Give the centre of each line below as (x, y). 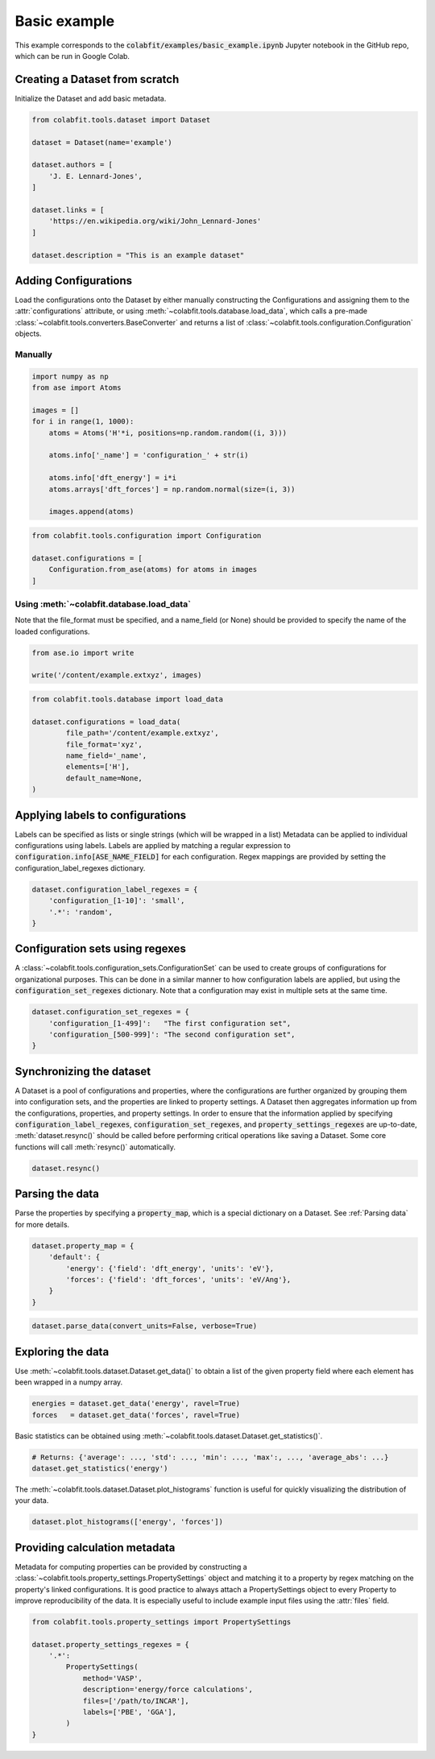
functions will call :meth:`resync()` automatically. (95, 1147)
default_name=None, (104, 778)
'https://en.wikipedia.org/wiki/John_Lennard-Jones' (155, 221)
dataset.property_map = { (83, 1246)
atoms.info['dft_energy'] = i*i (113, 478)
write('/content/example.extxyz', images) (117, 675)
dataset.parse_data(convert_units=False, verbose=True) (145, 1326)
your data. (32, 1500)
